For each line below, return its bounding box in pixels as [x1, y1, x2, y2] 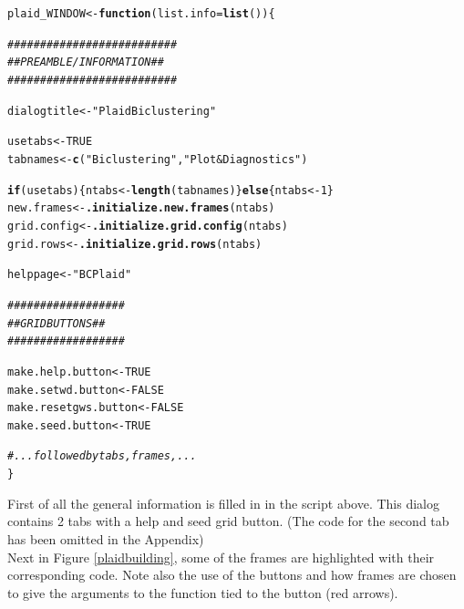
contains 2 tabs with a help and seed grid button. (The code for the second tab [7, 511, 449, 531]
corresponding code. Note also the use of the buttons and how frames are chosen [7, 565, 457, 584]
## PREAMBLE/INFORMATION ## [7, 56, 164, 69]
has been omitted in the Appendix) [7, 529, 204, 548]
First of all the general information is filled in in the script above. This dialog [7, 493, 439, 512]
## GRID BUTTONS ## [7, 316, 106, 330]
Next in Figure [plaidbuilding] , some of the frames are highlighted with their [7, 547, 435, 566]
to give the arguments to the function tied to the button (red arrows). [7, 583, 398, 602]
